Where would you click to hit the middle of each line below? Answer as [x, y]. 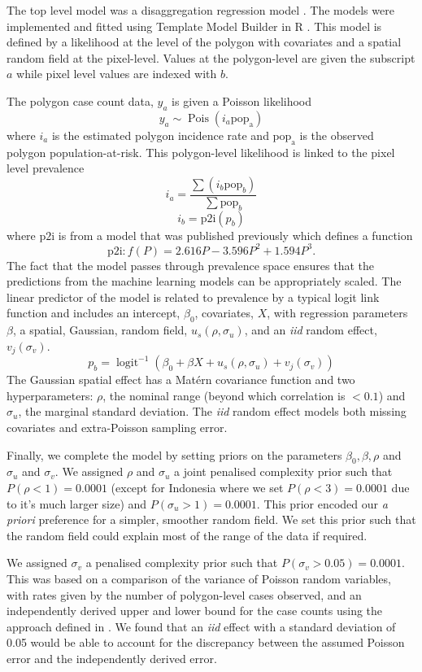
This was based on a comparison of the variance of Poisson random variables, [199, 579]
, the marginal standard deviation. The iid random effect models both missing [212, 411]
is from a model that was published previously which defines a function [235, 235]
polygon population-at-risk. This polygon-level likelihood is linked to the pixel [201, 152]
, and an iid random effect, [311, 330]
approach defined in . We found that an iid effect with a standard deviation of [201, 626]
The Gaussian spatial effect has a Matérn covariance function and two [181, 380]
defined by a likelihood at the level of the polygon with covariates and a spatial [204, 42]
